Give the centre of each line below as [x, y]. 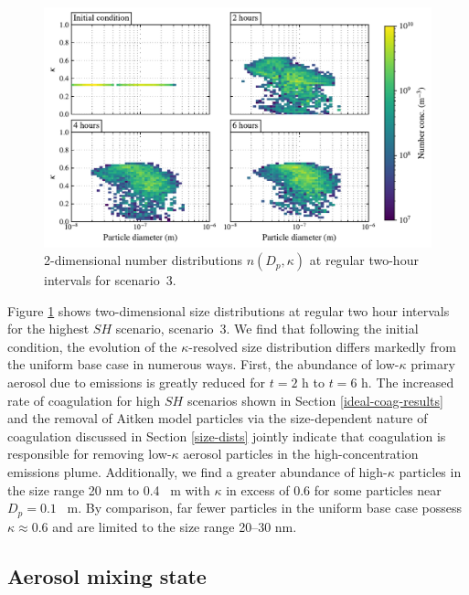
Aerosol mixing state [107, 575]
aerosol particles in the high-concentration [301, 454]
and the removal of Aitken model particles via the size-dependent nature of [218, 418]
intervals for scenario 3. [110, 280]
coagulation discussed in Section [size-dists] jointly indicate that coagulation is [227, 436]
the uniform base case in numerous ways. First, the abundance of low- [203, 364]
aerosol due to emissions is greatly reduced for [137, 382]
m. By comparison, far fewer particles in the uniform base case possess [264, 508]
